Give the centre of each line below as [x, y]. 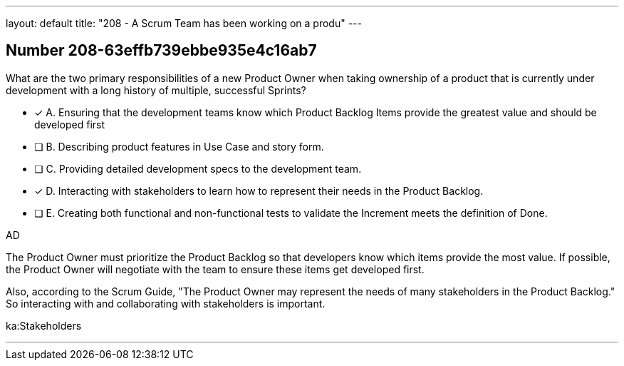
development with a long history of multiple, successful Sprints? [156, 90]
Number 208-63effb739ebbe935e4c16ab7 [161, 51]
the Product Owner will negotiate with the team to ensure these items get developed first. [215, 269]
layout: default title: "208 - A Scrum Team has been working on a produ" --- [184, 23]
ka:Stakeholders [44, 325]
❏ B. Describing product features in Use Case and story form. [179, 146]
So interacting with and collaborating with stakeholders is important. [166, 303]
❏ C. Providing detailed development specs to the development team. [198, 168]
